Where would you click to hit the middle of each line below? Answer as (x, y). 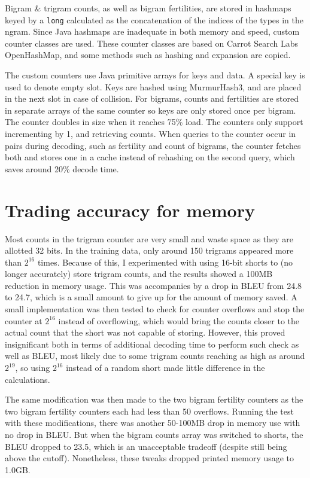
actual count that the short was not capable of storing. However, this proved (145, 332)
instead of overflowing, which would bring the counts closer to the (179, 320)
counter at (24, 320)
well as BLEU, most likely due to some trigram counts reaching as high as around (155, 356)
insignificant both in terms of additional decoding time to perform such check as (152, 344)
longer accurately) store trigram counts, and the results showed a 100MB (139, 274)
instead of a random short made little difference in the (165, 368)
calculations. (28, 379)
